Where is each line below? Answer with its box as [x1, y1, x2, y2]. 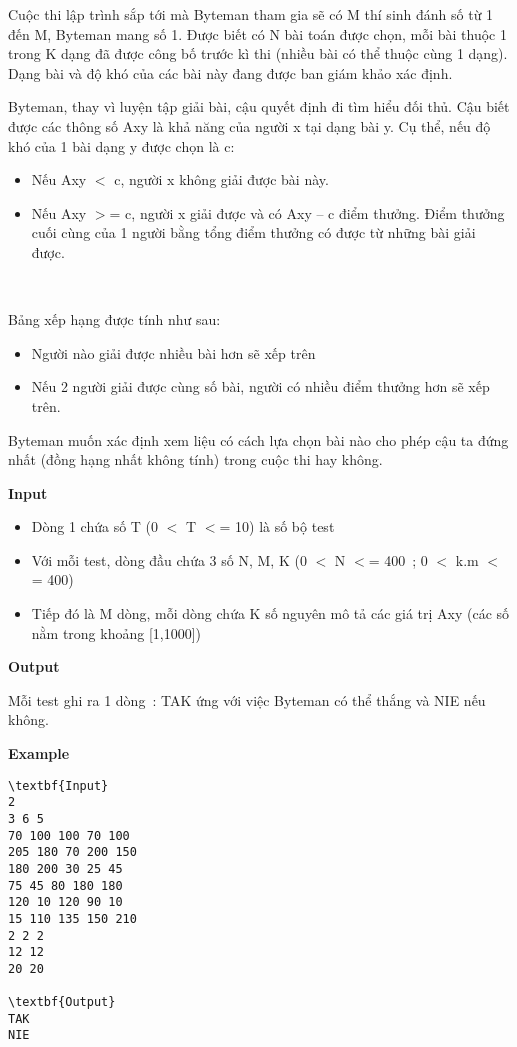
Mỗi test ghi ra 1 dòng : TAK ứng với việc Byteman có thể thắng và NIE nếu [8, 689, 486, 710]
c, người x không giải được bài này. [114, 169, 329, 190]
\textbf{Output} [8, 995, 116, 1010]
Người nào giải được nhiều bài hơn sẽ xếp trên [31, 342, 316, 363]
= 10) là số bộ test [219, 516, 335, 537]
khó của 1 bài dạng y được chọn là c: [8, 135, 235, 156]
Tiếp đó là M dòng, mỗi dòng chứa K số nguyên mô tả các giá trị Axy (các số [31, 603, 510, 624]
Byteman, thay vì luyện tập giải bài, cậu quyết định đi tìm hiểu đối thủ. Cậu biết [8, 96, 510, 117]
